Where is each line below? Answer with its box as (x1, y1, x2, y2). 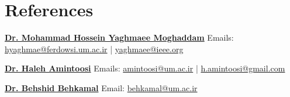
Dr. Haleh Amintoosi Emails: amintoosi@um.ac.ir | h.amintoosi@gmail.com (5, 62, 285, 74)
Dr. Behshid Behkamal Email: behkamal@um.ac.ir (5, 81, 198, 94)
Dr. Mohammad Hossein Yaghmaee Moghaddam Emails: (5, 31, 234, 44)
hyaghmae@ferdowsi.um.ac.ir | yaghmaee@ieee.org (5, 42, 184, 55)
